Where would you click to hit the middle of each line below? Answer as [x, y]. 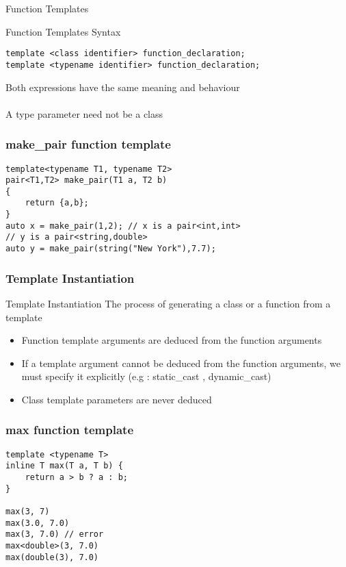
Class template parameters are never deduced [117, 399]
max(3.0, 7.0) [38, 523]
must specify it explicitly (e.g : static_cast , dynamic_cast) [146, 376]
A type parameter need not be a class [84, 113]
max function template [70, 430]
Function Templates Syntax [63, 31]
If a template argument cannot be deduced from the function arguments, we [181, 363]
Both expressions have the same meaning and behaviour [123, 87]
